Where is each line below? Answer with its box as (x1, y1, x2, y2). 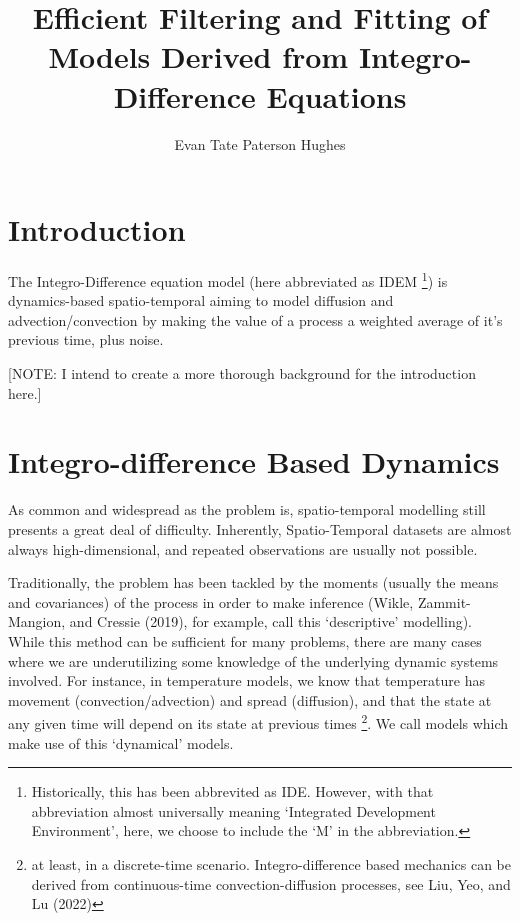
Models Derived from (48, 36, 349, 77)
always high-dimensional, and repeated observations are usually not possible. (8, 538, 478, 559)
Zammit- (417, 591, 471, 612)
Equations (266, 75, 407, 116)
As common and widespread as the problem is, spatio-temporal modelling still (8, 499, 486, 520)
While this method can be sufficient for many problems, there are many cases (8, 630, 482, 651)
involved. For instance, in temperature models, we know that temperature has (8, 670, 486, 691)
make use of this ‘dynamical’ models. (8, 732, 234, 753)
